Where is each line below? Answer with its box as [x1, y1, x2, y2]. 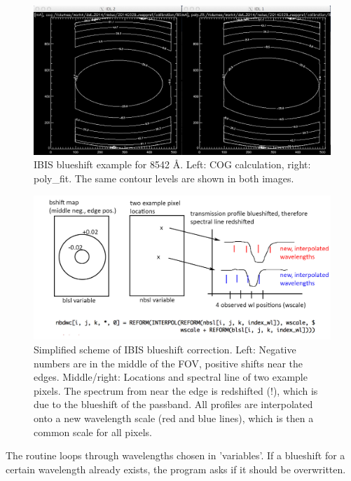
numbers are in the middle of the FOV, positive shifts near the [34, 355, 303, 370]
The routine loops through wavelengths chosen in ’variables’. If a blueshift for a [6, 448, 345, 463]
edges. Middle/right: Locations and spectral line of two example [34, 370, 308, 384]
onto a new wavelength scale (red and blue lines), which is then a [34, 410, 314, 425]
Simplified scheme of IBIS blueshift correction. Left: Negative [34, 341, 296, 356]
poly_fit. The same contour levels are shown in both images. [34, 171, 294, 186]
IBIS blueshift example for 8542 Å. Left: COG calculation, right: [34, 157, 311, 172]
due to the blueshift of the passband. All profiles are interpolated [34, 397, 313, 412]
